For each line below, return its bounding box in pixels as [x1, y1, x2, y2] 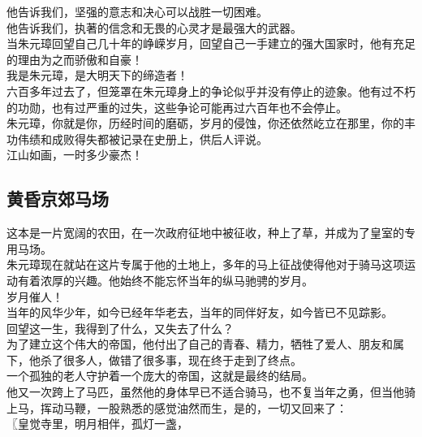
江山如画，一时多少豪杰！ [6, 146, 143, 163]
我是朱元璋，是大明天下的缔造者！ [6, 67, 188, 84]
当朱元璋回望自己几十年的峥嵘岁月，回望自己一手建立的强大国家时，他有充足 [6, 35, 416, 52]
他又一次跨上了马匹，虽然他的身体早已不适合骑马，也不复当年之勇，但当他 [6, 383, 404, 400]
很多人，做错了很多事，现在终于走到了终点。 [62, 351, 302, 368]
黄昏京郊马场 [6, 186, 109, 211]
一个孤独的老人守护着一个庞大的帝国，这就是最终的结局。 [6, 367, 313, 384]
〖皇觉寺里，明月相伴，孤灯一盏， [6, 415, 188, 432]
